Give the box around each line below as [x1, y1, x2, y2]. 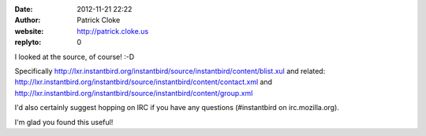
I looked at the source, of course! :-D [14, 52, 135, 61]
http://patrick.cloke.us [77, 26, 149, 35]
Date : [14, 5, 33, 13]
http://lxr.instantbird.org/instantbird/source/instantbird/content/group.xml [14, 88, 253, 97]
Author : [14, 16, 41, 25]
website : [14, 26, 44, 35]
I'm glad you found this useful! [14, 117, 114, 127]
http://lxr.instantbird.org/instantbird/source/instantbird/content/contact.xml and [14, 77, 272, 86]
